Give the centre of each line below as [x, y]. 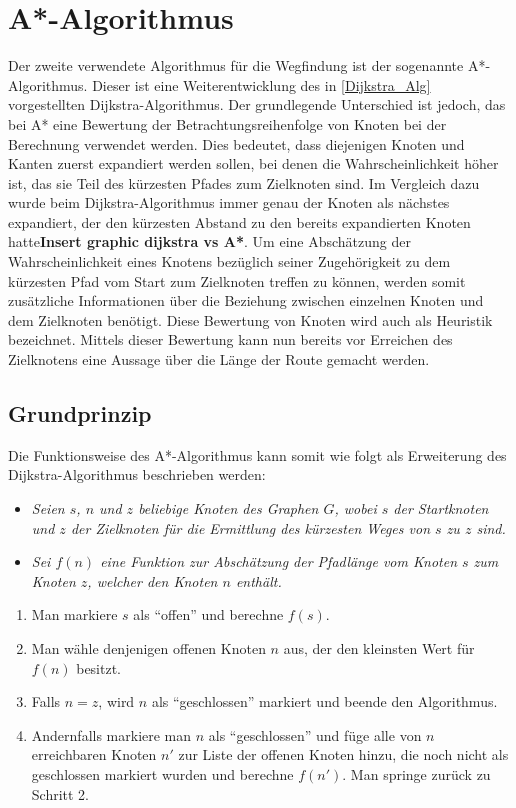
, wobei [355, 508]
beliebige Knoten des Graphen [228, 508]
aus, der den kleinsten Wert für [379, 647]
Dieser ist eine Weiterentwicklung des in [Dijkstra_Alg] [261, 84]
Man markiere [74, 614]
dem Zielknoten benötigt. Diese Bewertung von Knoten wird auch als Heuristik [250, 319]
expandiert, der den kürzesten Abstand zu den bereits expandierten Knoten [239, 221]
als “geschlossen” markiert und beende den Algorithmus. [324, 701]
